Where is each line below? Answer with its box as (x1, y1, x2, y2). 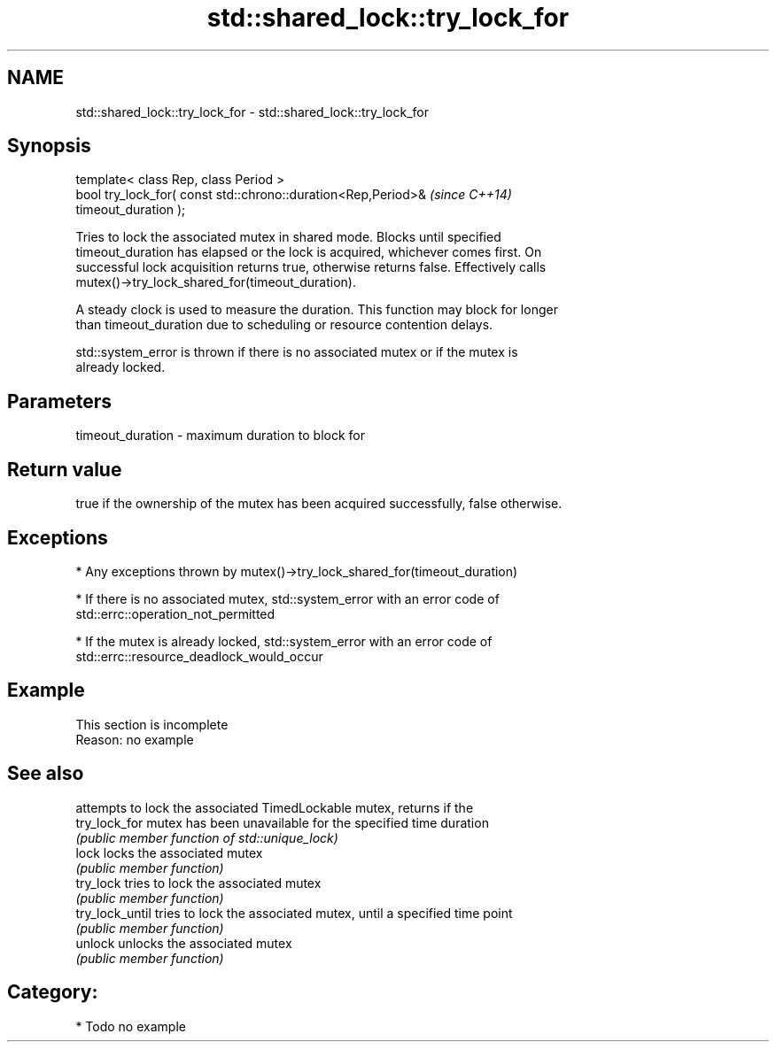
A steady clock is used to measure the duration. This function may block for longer (75, 302, 558, 318)
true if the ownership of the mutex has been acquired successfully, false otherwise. (75, 496, 563, 512)
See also (7, 762, 84, 785)
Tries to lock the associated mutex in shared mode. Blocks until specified (75, 229, 501, 245)
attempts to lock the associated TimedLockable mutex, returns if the (75, 799, 474, 815)
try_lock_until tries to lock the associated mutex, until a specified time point (75, 905, 513, 921)
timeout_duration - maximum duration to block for (75, 428, 366, 444)
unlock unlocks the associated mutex (75, 935, 292, 951)
